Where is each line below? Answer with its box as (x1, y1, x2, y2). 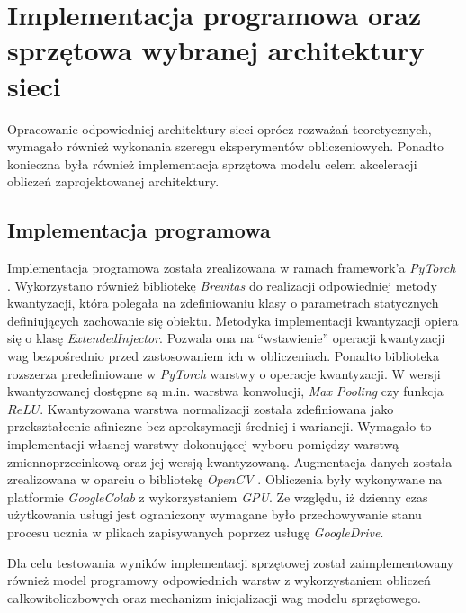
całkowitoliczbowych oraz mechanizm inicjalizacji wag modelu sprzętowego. (7, 588, 421, 607)
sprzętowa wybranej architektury (7, 32, 425, 68)
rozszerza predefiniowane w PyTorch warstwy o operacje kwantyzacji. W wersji (7, 364, 441, 383)
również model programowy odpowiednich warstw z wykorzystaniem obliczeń (7, 571, 431, 590)
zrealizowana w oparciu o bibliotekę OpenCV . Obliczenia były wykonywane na (7, 470, 443, 489)
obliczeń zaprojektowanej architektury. (7, 172, 220, 191)
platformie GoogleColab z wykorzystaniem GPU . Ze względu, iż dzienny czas (7, 487, 428, 506)
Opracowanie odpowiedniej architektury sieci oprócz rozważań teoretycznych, (7, 119, 432, 138)
